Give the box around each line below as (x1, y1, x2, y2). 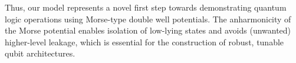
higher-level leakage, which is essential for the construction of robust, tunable (5, 35, 284, 48)
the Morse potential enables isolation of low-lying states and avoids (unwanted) (5, 24, 291, 37)
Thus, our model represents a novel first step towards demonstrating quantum (5, 1, 287, 13)
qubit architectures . (5, 47, 75, 59)
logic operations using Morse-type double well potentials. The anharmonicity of (5, 12, 291, 25)
